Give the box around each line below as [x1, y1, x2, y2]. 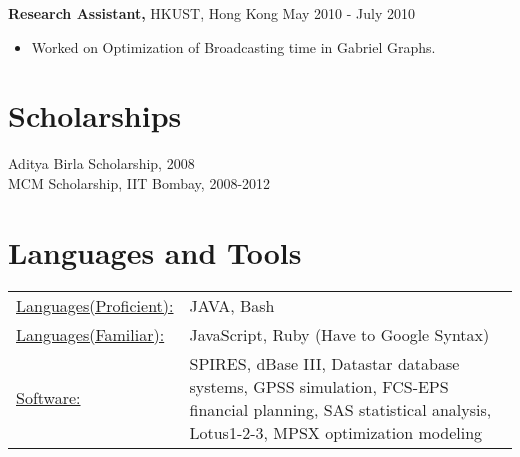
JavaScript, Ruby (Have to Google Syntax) [189, 322, 490, 346]
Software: [16, 386, 81, 410]
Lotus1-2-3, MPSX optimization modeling [189, 420, 483, 444]
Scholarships [8, 95, 182, 136]
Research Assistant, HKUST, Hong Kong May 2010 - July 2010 [8, 3, 415, 23]
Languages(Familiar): [16, 322, 165, 346]
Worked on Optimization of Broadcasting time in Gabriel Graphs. [31, 36, 436, 57]
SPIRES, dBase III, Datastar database [189, 351, 460, 375]
